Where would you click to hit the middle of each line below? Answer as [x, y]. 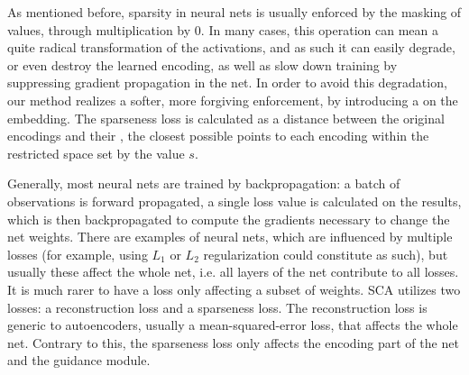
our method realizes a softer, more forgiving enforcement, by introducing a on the [233, 100]
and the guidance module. [79, 360]
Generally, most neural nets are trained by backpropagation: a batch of [204, 183]
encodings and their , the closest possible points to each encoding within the [218, 136]
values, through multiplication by [99, 29]
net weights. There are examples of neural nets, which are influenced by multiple [230, 237]
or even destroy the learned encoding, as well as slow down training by [202, 64]
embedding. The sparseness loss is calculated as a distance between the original [226, 118]
